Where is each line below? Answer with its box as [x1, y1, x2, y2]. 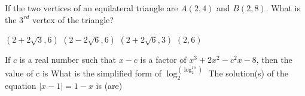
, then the [256, 53, 292, 66]
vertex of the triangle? [32, 13, 114, 25]
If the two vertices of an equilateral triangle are [5, 2, 178, 14]
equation [5, 79, 36, 92]
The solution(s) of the [208, 67, 289, 79]
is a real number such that [19, 53, 116, 66]
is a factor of [140, 53, 187, 66]
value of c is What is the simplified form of [5, 67, 161, 79]
